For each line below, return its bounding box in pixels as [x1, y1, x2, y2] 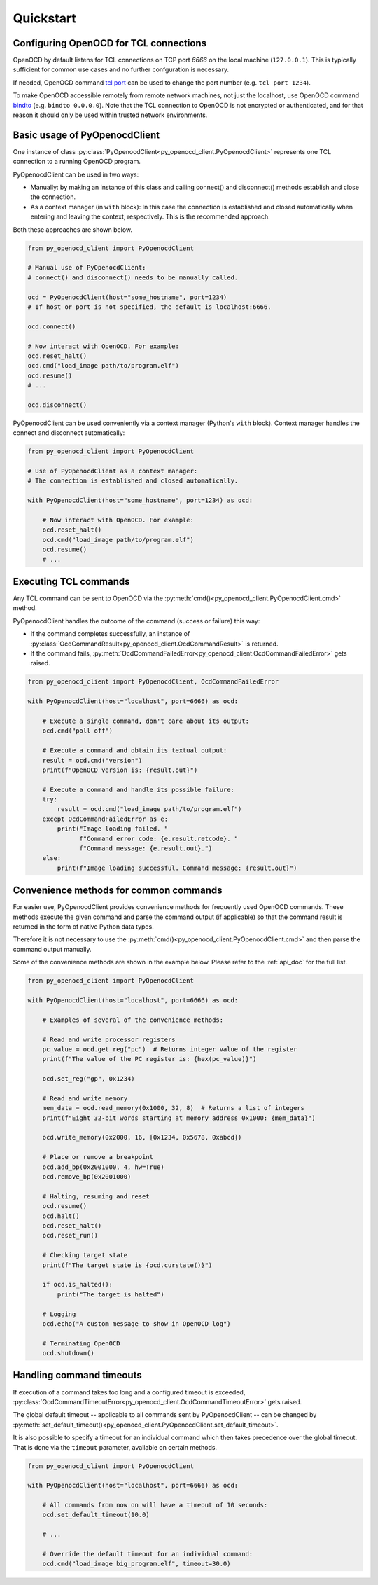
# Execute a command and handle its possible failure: [42, 785, 234, 794]
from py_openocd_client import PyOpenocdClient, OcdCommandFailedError [27, 678, 279, 686]
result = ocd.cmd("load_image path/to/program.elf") [57, 805, 242, 813]
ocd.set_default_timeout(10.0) [42, 1511, 150, 1519]
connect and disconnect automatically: [13, 429, 125, 437]
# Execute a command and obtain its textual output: [42, 747, 227, 754]
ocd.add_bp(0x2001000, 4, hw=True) [42, 1163, 164, 1171]
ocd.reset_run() [42, 1231, 98, 1240]
